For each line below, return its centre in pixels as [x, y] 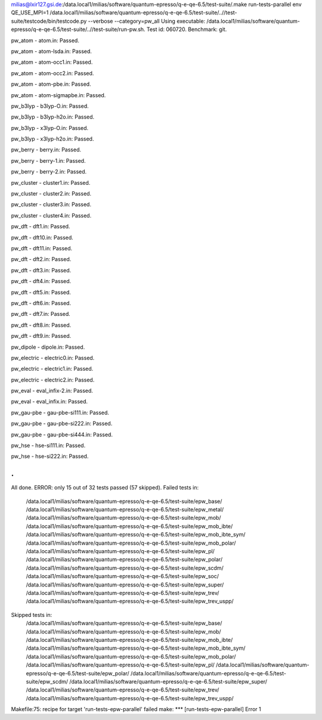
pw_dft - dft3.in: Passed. [41, 270]
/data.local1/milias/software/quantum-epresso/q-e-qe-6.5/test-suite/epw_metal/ [125, 510]
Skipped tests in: [32, 615]
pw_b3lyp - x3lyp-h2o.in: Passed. [52, 139]
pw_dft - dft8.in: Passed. [41, 325]
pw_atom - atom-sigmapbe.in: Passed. [58, 95]
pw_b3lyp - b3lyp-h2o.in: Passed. [53, 117]
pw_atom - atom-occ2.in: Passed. [52, 73]
